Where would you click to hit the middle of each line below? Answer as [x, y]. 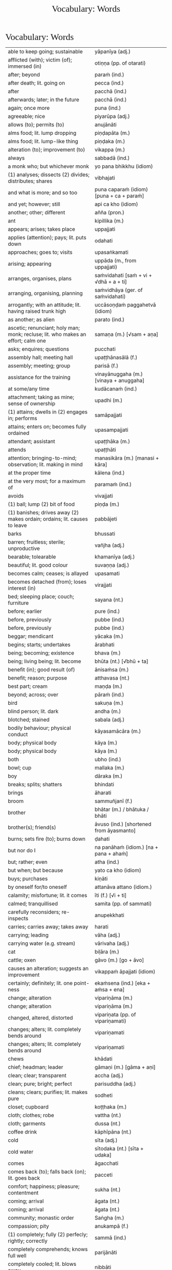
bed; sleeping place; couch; [41, 597]
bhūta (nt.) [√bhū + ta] [121, 661]
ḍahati [102, 839]
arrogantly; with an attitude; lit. [44, 305]
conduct [18, 734]
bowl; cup [20, 768]
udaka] [103, 1155]
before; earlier [25, 611]
